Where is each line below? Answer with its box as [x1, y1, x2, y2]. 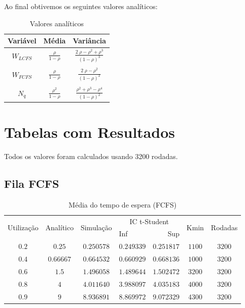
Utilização [8, 222, 39, 232]
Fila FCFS [4, 175, 59, 191]
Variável [8, 35, 37, 46]
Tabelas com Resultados [4, 121, 175, 142]
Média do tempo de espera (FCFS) [68, 199, 177, 210]
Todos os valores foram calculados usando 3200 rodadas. [4, 150, 178, 161]
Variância [72, 35, 106, 46]
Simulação [80, 222, 112, 232]
